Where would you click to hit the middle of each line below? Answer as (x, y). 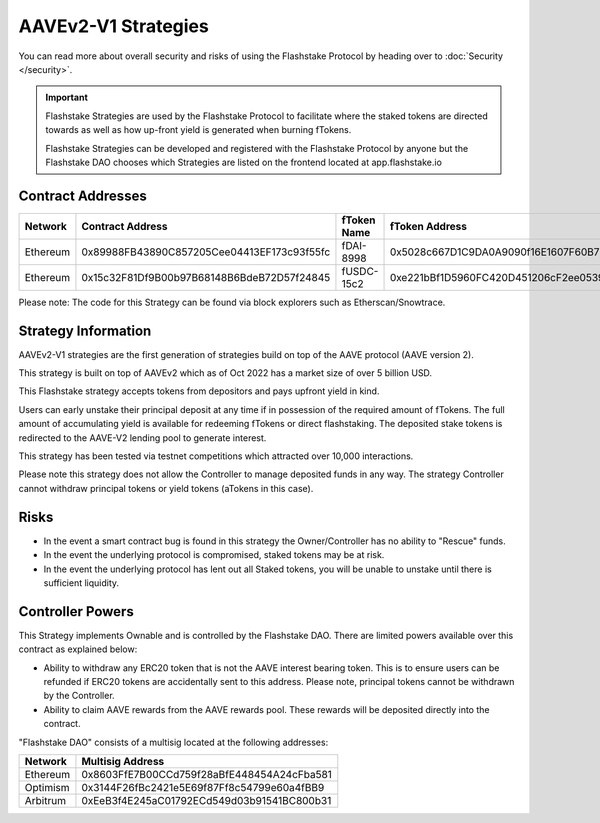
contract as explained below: (78, 649)
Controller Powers (76, 611)
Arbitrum (45, 800)
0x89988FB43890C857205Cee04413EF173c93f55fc (206, 252)
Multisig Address (123, 761)
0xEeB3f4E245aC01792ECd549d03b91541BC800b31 (206, 800)
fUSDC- (360, 271)
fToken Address (428, 226)
